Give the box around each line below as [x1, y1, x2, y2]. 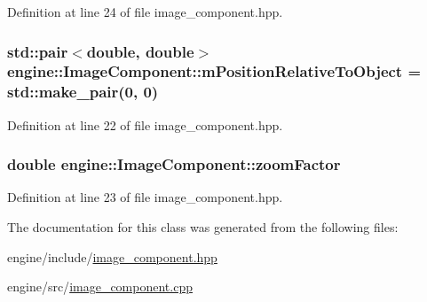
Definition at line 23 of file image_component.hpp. [7, 188, 283, 206]
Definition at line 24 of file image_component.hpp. [7, 3, 283, 20]
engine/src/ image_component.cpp [7, 277, 193, 296]
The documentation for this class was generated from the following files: [7, 218, 399, 236]
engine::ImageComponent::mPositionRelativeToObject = [7, 60, 422, 82]
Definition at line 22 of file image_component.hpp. [7, 115, 283, 134]
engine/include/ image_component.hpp [7, 247, 217, 266]
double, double [86, 40, 194, 62]
